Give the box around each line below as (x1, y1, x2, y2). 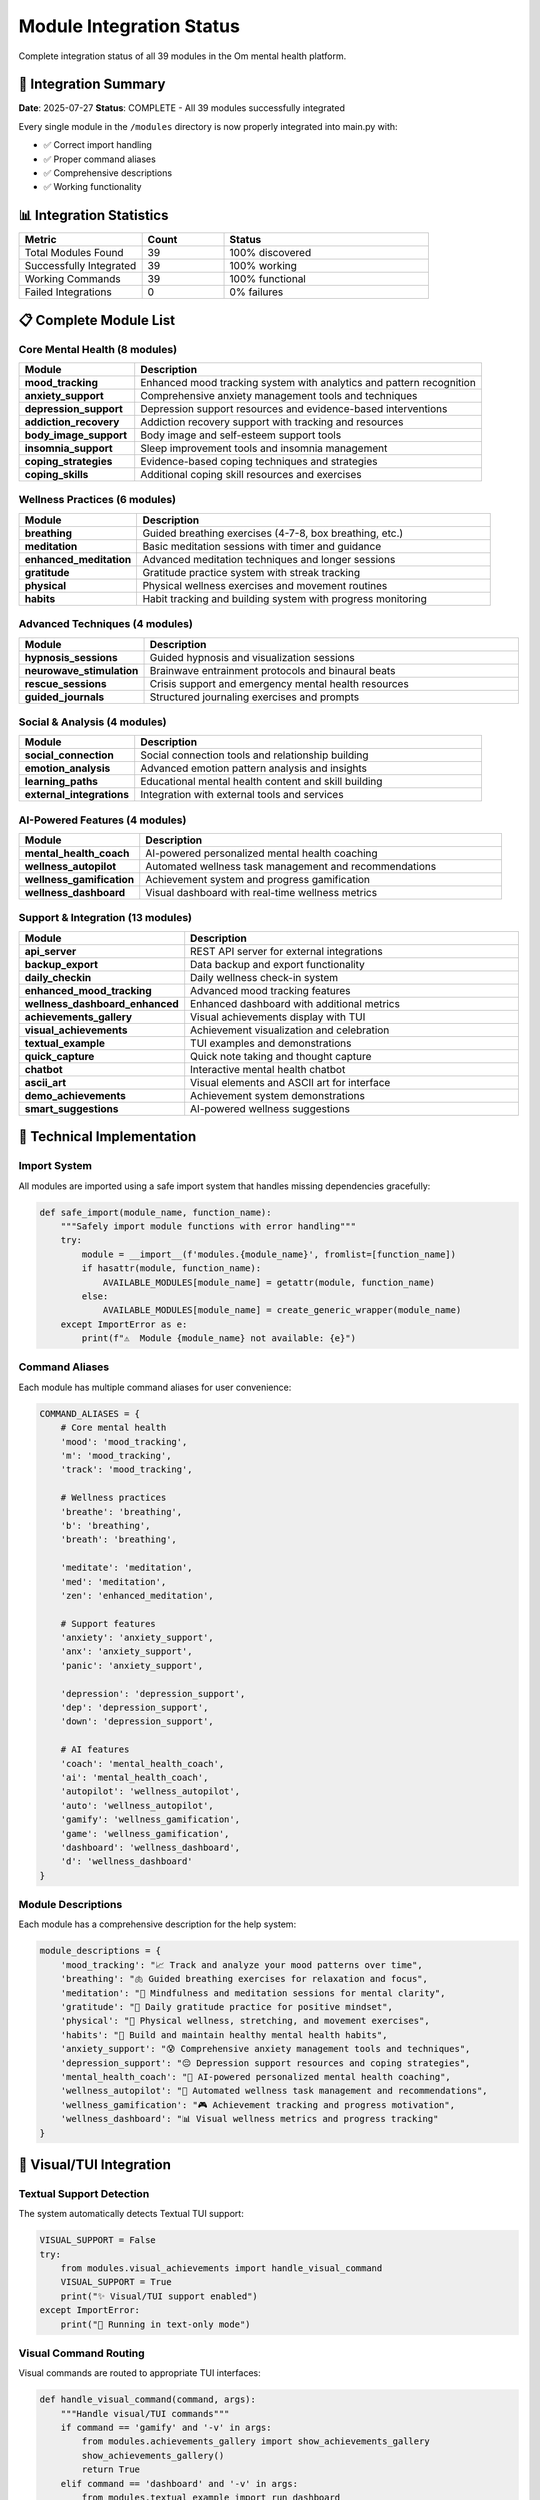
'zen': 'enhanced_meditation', (60, 1590, 214, 1601)
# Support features (60, 1618, 157, 1629)
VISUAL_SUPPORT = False (39, 2235, 157, 2246)
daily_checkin (24, 970, 92, 984)
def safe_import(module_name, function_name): (39, 1206, 272, 1218)
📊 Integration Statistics (18, 207, 169, 224)
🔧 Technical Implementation (18, 1128, 197, 1145)
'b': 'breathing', (60, 1520, 151, 1531)
